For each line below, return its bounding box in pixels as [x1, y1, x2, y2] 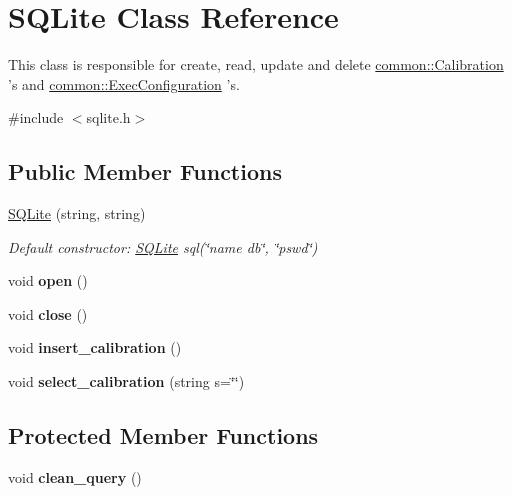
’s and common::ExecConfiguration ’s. [8, 73, 240, 94]
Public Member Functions [8, 156, 282, 187]
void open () [8, 270, 88, 291]
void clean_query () [8, 466, 142, 487]
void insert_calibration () [8, 337, 182, 358]
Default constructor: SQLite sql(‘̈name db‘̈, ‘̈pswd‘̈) [8, 236, 318, 257]
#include [8, 107, 64, 128]
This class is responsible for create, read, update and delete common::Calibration [8, 54, 504, 75]
